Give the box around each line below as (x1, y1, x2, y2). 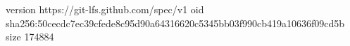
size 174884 (6, 29, 54, 44)
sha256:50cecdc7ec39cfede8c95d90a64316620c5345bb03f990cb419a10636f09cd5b (6, 15, 345, 30)
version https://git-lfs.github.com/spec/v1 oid (6, 2, 204, 16)
